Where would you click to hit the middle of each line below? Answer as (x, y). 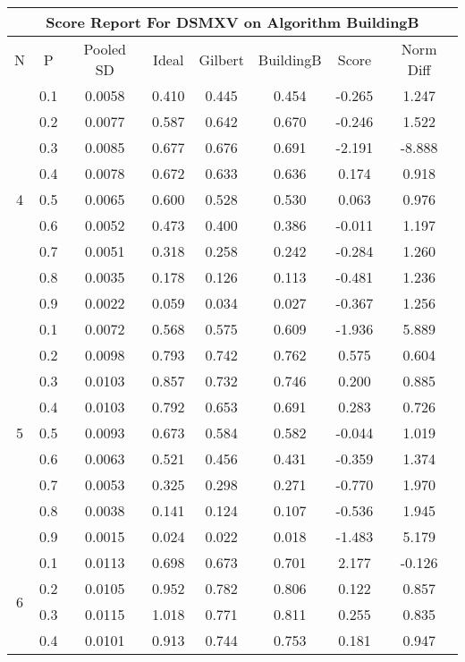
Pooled (105, 49)
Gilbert (221, 59)
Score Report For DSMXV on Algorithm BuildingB (232, 22)
